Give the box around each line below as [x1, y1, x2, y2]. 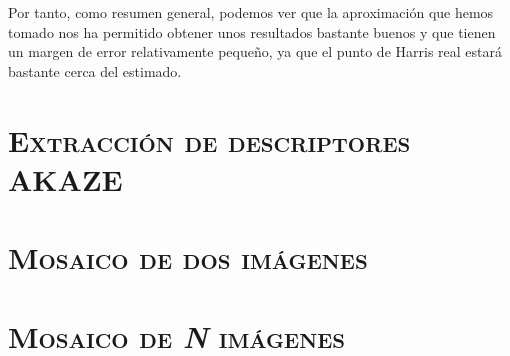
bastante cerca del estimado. [8, 60, 182, 81]
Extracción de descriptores [8, 119, 411, 160]
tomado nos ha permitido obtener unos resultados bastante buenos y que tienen [8, 21, 496, 42]
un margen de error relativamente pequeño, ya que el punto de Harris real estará [8, 41, 502, 62]
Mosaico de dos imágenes [8, 237, 368, 278]
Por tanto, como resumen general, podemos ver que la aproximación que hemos [8, 2, 494, 22]
